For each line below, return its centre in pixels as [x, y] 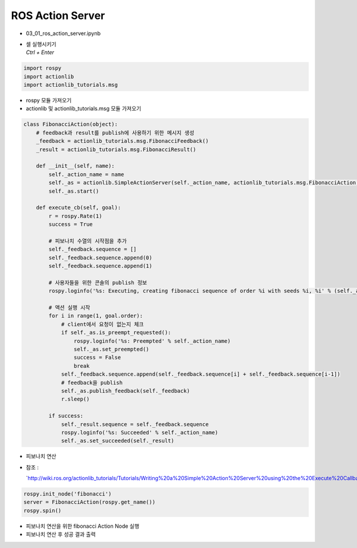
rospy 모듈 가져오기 [49, 101]
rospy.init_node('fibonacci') [68, 494]
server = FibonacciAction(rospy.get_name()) [90, 502]
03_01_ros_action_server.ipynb [63, 33]
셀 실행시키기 [41, 44]
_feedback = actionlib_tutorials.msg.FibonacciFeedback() [122, 141]
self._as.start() [74, 191]
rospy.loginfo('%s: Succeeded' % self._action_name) [140, 432]
